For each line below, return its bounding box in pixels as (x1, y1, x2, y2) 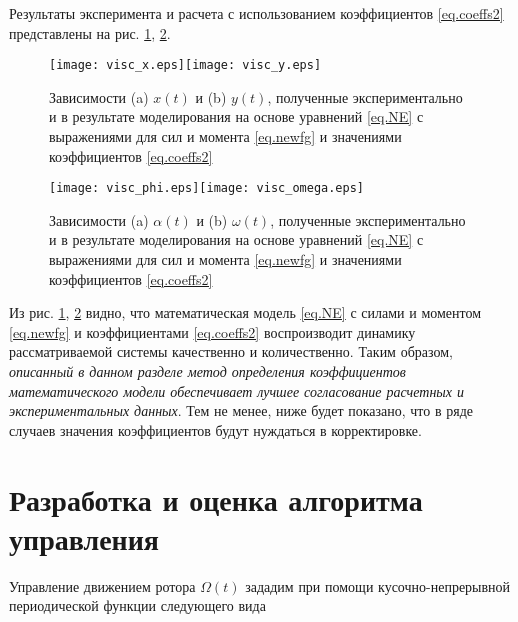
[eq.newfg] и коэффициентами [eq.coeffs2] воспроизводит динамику (9, 321, 416, 342)
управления (9, 517, 160, 558)
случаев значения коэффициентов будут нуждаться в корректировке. (9, 419, 422, 440)
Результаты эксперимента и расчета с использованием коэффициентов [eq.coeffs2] (9, 3, 504, 23)
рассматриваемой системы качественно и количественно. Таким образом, (9, 341, 453, 362)
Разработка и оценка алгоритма (9, 478, 423, 519)
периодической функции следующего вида (9, 595, 266, 616)
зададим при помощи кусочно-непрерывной (245, 575, 511, 596)
